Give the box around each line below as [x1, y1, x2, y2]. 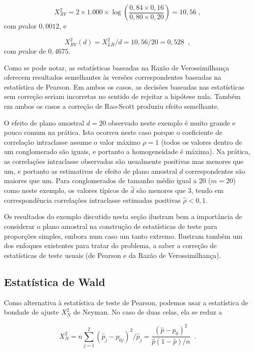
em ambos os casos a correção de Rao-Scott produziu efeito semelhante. [4, 101, 220, 111]
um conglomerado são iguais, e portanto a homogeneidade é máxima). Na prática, [4, 146, 251, 157]
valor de [22, 46, 46, 56]
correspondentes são [185, 165, 245, 176]
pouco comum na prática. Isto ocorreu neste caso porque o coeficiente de [4, 127, 223, 137]
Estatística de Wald [4, 274, 106, 289]
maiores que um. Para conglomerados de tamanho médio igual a [4, 175, 197, 186]
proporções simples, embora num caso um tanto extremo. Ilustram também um [4, 230, 243, 241]
